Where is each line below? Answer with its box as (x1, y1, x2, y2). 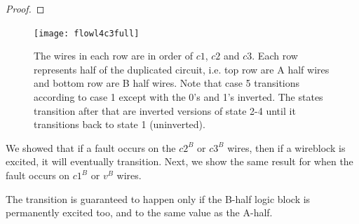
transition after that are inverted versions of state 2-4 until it (34, 103, 296, 118)
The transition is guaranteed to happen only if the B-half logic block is (6, 191, 311, 206)
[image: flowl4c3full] (34, 28, 140, 38)
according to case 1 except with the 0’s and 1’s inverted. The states (34, 90, 323, 104)
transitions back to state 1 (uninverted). (34, 117, 205, 132)
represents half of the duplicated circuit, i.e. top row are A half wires (34, 62, 330, 76)
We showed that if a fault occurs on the (6, 140, 176, 155)
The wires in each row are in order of (34, 48, 193, 63)
